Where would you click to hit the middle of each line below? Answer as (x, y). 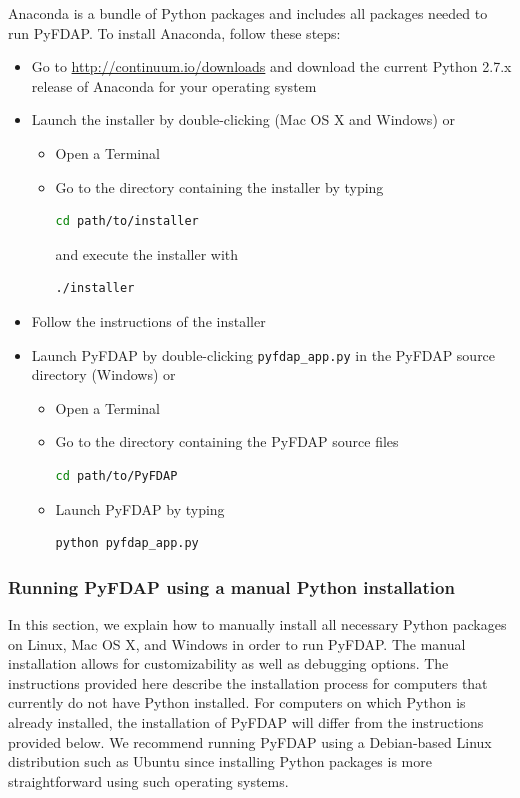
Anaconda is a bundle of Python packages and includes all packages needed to (248, 13)
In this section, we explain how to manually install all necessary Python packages (257, 623)
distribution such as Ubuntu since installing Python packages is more (220, 761)
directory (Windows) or (103, 374)
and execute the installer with (147, 253)
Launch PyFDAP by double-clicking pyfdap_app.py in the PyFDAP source (263, 354)
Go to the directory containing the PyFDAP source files (227, 441)
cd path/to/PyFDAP (116, 475)
